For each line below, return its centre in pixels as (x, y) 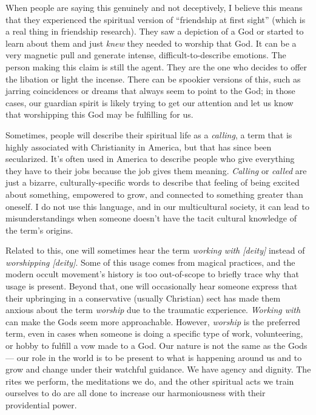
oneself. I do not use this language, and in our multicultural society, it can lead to (157, 206)
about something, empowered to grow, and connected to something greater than (154, 194)
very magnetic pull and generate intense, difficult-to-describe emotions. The (146, 55)
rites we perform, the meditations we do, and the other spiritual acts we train (150, 381)
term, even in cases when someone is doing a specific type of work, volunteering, (154, 333)
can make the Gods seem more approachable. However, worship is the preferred (153, 321)
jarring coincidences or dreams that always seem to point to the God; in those (150, 91)
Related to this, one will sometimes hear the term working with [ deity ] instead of (155, 250)
